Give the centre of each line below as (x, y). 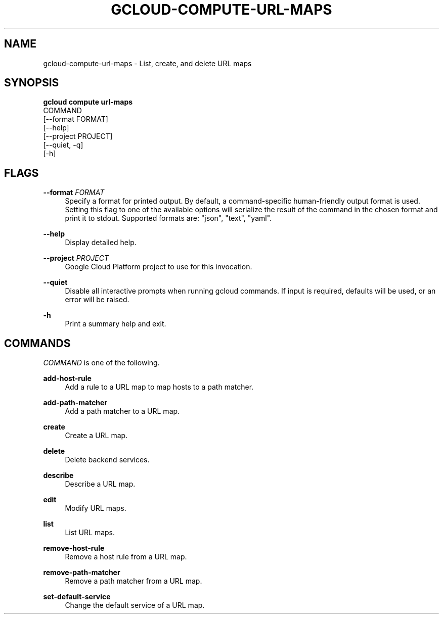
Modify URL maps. (96, 508)
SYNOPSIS (32, 83)
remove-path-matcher (82, 573)
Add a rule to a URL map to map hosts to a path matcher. (159, 387)
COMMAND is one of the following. (101, 363)
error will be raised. (97, 300)
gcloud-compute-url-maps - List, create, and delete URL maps (147, 63)
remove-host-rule (74, 548)
